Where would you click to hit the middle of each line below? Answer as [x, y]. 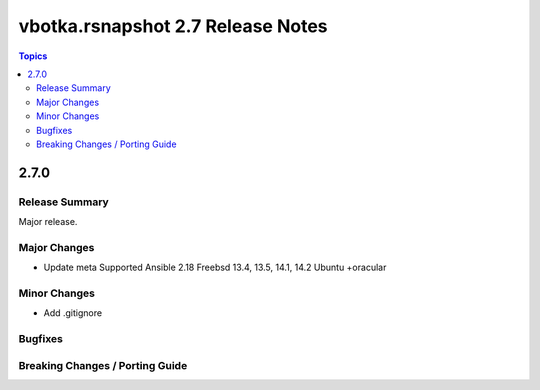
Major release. [48, 222]
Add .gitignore [73, 313]
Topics [33, 56]
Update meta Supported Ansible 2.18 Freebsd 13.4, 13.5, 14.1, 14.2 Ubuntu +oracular [215, 267]
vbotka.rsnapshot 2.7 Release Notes [173, 26]
